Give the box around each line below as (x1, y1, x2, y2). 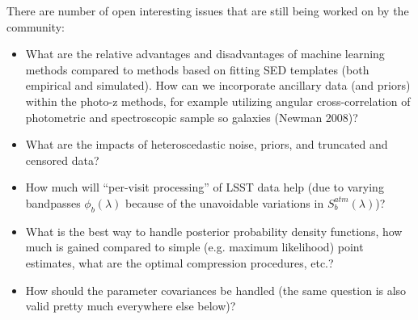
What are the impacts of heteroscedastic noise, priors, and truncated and (25, 136, 388, 153)
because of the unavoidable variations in (125, 194, 324, 211)
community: (6, 18, 65, 35)
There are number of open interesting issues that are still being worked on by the (6, 2, 409, 19)
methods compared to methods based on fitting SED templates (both (25, 61, 369, 78)
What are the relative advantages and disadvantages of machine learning (25, 45, 385, 62)
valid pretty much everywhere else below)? (25, 297, 236, 314)
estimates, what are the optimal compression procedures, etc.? (25, 254, 334, 271)
